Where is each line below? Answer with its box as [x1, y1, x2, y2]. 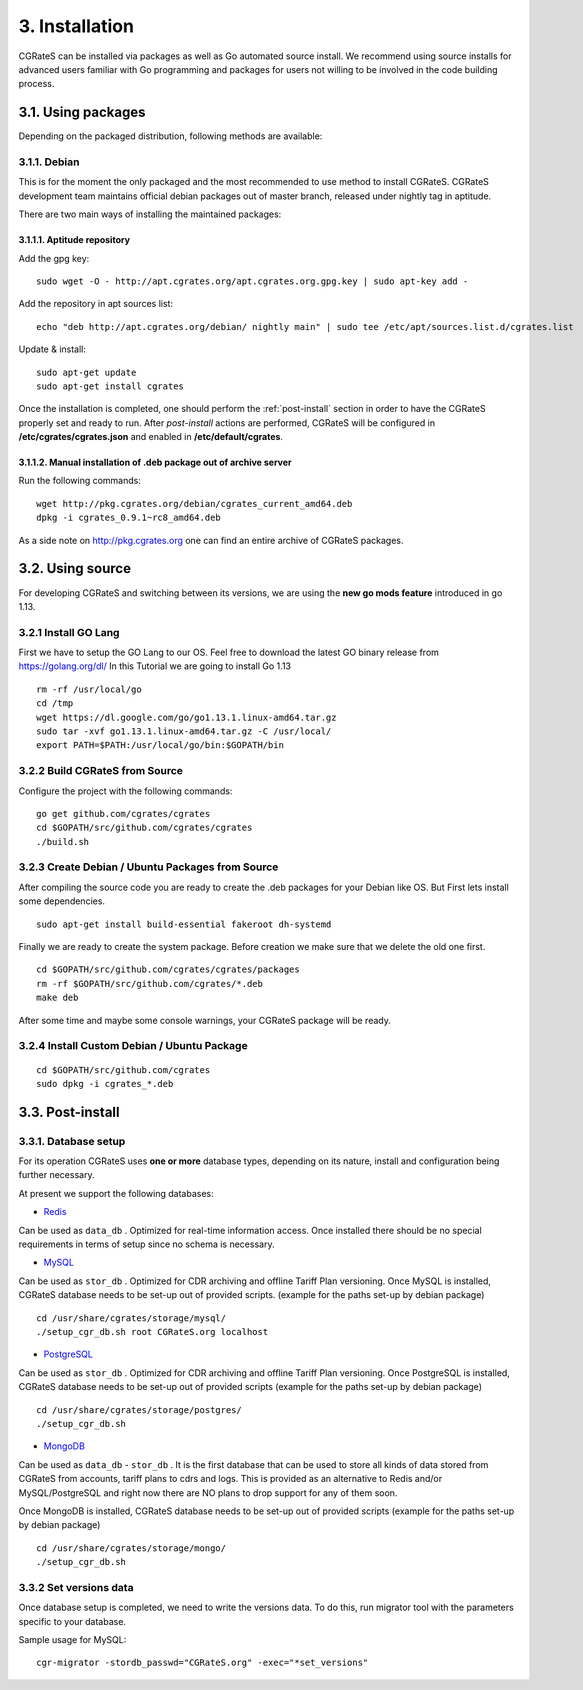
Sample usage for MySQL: [18, 1634, 127, 1645]
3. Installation [18, 15, 135, 37]
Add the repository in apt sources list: [18, 298, 174, 310]
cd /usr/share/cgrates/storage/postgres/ [36, 1404, 242, 1415]
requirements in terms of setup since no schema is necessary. [18, 1238, 275, 1250]
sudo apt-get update [36, 366, 137, 378]
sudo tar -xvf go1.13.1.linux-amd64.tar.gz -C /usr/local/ [36, 726, 332, 737]
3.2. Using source [18, 560, 132, 577]
